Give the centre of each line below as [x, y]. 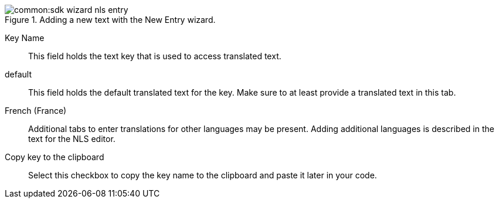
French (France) [36, 111]
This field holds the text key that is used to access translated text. [155, 56]
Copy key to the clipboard [55, 157]
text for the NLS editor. [72, 139]
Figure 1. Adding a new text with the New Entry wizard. [110, 20]
